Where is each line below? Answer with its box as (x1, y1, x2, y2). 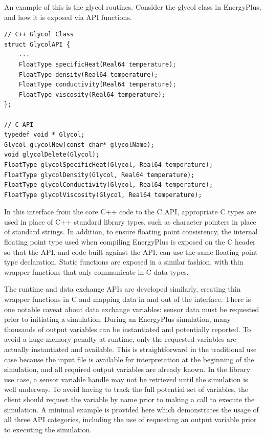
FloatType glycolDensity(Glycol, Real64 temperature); (4, 171, 195, 179)
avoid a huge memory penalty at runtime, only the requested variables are (4, 334, 236, 344)
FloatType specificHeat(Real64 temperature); (18, 60, 176, 68)
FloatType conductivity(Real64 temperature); (18, 81, 176, 89)
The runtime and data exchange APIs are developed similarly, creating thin (4, 283, 241, 294)
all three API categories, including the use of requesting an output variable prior (4, 414, 257, 425)
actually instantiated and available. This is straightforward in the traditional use (4, 344, 257, 354)
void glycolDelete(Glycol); (4, 151, 100, 159)
